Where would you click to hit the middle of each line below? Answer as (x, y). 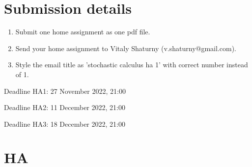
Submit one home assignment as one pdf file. (83, 32)
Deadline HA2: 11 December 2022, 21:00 (65, 107)
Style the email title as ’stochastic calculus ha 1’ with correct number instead (132, 65)
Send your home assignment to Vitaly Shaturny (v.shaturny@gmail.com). (126, 48)
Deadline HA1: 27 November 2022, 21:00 (65, 91)
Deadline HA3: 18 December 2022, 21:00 (65, 124)
